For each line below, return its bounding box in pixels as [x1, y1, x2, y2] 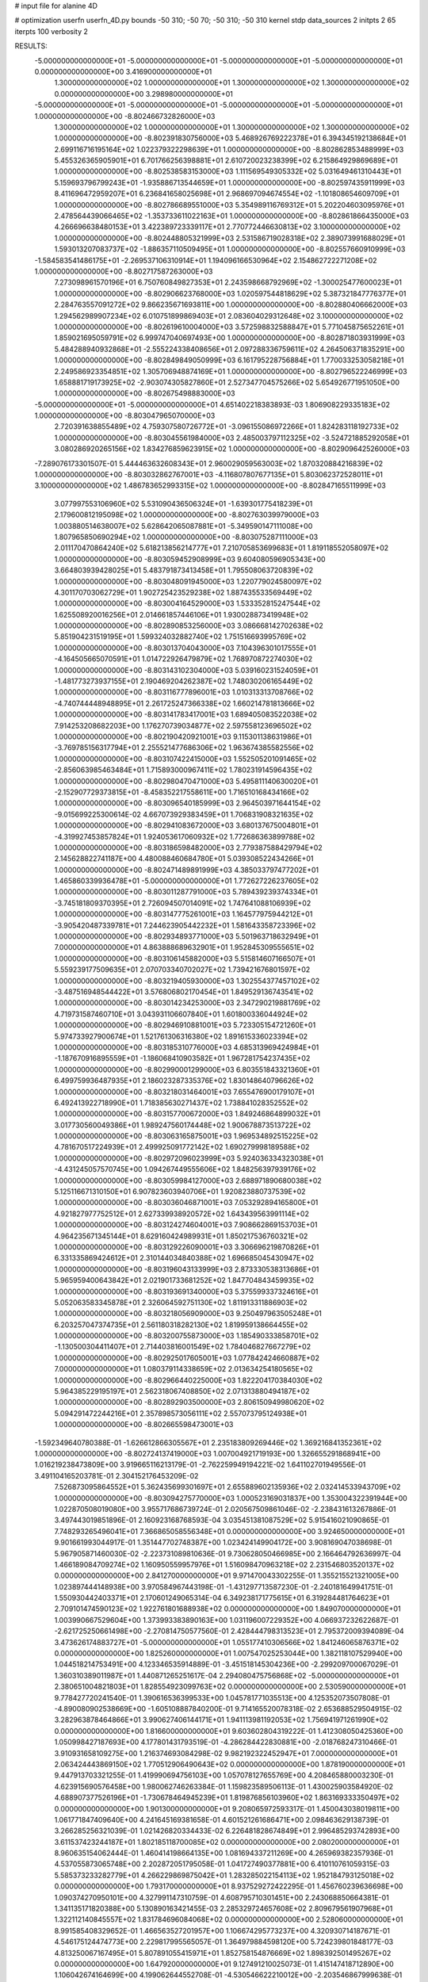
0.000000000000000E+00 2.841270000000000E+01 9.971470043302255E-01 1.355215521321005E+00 [54, 1571, 399, 1581]
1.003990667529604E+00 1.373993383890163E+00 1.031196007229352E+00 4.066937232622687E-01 [54, 1615, 399, 1624]
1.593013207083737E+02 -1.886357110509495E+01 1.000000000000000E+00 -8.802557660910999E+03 [54, 244, 406, 254]
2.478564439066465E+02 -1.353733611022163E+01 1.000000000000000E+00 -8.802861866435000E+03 [54, 211, 410, 221]
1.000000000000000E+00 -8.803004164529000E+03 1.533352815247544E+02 [54, 599, 321, 608]
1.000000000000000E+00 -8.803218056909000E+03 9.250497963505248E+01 [54, 1309, 323, 1318]
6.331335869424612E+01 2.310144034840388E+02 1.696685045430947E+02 [54, 1253, 315, 1263]
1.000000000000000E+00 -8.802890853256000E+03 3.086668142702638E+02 [54, 621, 324, 630]
